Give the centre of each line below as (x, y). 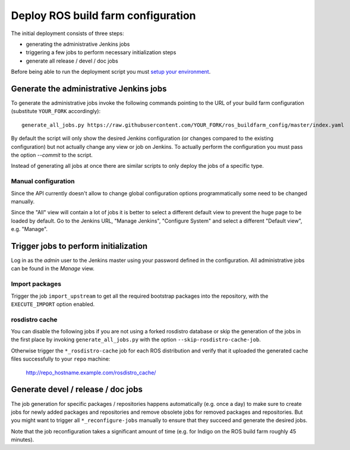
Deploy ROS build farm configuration (103, 15)
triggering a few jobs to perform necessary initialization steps (101, 52)
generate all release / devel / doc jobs (72, 61)
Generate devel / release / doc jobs (77, 390)
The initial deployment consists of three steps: (67, 33)
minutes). (23, 440)
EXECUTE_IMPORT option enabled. (53, 304)
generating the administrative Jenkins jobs (78, 44)
